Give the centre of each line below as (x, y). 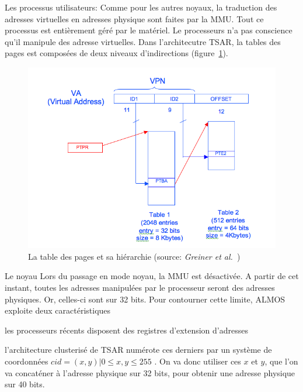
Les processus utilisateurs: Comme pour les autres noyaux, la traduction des (141, 7)
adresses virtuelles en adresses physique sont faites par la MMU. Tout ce (134, 18)
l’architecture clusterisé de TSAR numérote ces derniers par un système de (138, 350)
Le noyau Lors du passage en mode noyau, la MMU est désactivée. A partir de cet (152, 276)
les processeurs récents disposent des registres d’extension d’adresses (126, 330)
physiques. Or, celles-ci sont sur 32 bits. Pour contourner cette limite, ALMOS (145, 299)
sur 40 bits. (25, 384)
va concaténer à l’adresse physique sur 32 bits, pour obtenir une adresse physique (150, 372)
